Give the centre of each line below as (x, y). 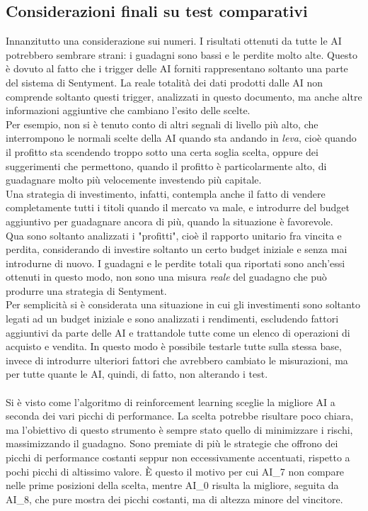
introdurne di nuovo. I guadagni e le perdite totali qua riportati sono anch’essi (176, 263)
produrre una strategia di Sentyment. (86, 290)
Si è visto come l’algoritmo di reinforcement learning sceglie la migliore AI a (171, 401)
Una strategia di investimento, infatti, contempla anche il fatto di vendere (166, 193)
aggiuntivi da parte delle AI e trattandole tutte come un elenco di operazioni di (178, 332)
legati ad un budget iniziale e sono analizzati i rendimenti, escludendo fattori (172, 319)
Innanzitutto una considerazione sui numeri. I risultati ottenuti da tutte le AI (174, 41)
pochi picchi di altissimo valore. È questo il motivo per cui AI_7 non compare (175, 471)
